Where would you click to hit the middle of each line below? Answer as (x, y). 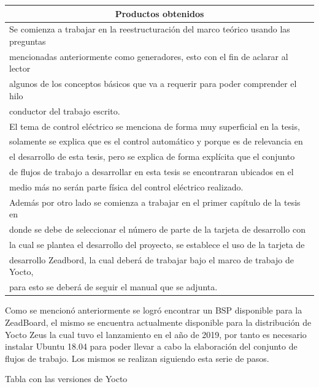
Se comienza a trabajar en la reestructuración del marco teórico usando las (150, 29)
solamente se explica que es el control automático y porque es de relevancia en (156, 141)
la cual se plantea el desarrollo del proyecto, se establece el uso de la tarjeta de (157, 244)
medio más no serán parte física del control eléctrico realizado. (126, 186)
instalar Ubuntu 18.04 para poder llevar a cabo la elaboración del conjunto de (151, 346)
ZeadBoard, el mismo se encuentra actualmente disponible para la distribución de (158, 322)
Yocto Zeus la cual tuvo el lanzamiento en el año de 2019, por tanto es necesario (156, 334)
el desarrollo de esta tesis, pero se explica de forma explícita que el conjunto (152, 156)
